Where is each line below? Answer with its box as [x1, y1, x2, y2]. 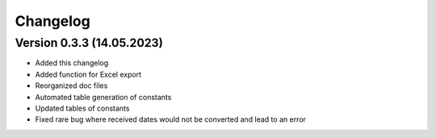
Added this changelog [35, 58, 109, 68]
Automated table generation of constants [35, 92, 172, 102]
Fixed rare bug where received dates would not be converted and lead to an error [35, 115, 307, 124]
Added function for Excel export [35, 69, 141, 79]
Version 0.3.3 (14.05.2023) [15, 36, 163, 50]
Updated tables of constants [35, 103, 130, 113]
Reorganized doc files [35, 81, 108, 90]
